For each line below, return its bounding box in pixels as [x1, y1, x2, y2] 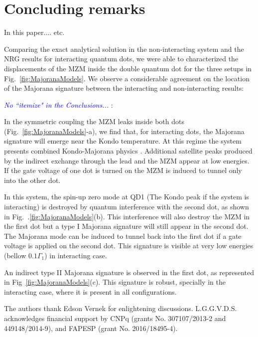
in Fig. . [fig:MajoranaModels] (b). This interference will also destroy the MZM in [4, 211, 250, 221]
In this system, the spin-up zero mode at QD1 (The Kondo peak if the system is [4, 191, 249, 202]
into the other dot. [4, 174, 61, 185]
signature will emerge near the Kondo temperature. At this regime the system [4, 136, 242, 146]
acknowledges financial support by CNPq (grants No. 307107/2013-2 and [4, 313, 226, 323]
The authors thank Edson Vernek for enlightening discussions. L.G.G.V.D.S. [4, 303, 237, 314]
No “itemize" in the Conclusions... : [4, 99, 113, 110]
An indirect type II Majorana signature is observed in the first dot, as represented [4, 267, 255, 277]
